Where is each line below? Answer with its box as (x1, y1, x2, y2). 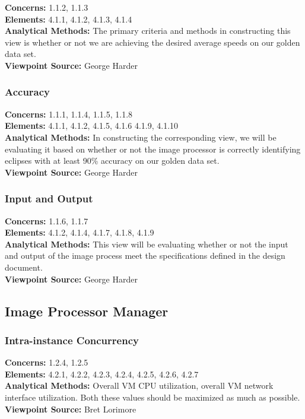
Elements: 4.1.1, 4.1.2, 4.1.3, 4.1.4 (5, 12, 132, 25)
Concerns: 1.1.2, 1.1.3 (5, 1, 88, 13)
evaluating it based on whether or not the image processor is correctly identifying (5, 142, 301, 155)
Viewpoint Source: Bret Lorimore (5, 402, 136, 415)
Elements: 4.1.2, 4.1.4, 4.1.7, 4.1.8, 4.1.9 (5, 226, 154, 239)
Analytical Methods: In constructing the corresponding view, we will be (5, 131, 277, 143)
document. (5, 261, 43, 273)
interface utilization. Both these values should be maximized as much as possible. (5, 391, 300, 403)
